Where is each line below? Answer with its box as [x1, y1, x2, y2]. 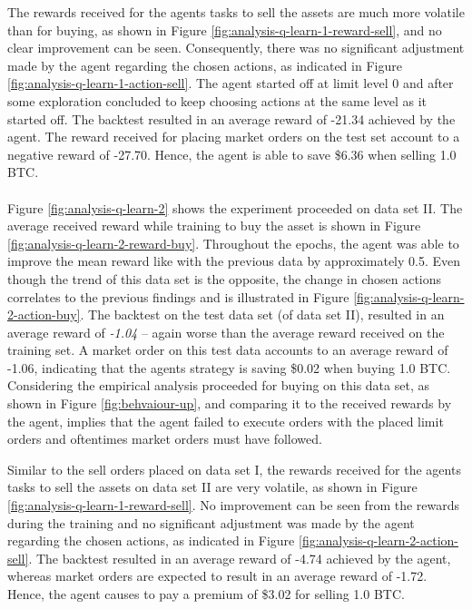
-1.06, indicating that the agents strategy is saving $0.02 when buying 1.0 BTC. [7, 358, 451, 377]
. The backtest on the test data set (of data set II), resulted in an [80, 305, 445, 324]
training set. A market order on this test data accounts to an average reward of [7, 340, 448, 359]
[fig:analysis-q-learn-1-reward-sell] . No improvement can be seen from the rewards [7, 496, 460, 515]
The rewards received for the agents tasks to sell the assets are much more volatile [7, 3, 465, 21]
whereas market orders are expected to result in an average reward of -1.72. [7, 566, 428, 585]
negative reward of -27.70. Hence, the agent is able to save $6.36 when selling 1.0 [7, 144, 457, 163]
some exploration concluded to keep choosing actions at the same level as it [7, 91, 427, 110]
